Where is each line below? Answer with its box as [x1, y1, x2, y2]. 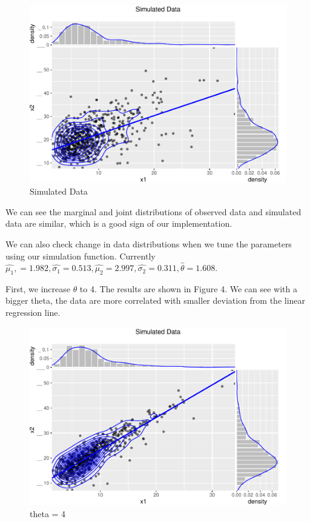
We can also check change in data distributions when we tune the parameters [5, 237, 292, 250]
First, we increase [5, 282, 70, 295]
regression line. [5, 306, 61, 319]
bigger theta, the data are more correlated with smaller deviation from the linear [5, 294, 306, 307]
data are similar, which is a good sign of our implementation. [5, 217, 232, 230]
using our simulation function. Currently [5, 249, 156, 262]
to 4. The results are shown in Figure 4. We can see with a [79, 282, 297, 295]
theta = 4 [30, 507, 66, 520]
